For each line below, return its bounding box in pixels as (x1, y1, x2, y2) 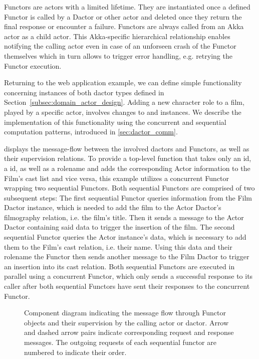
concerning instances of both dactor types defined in (4, 87, 164, 97)
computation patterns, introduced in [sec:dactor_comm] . (4, 126, 178, 137)
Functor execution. (4, 60, 62, 71)
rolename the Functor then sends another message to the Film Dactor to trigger (4, 251, 249, 262)
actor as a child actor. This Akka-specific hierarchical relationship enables (4, 31, 230, 41)
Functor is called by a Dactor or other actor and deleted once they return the (4, 11, 242, 22)
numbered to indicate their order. (24, 346, 127, 357)
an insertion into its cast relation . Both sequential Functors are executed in (4, 261, 235, 271)
